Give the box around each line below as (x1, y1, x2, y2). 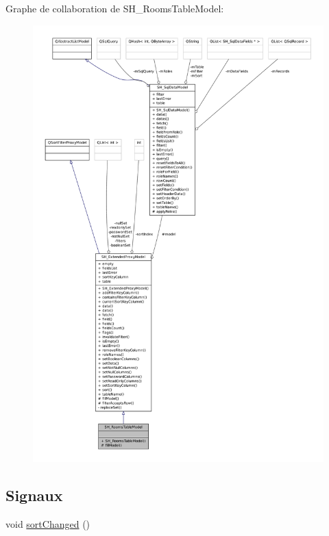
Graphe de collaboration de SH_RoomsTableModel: (5, 1, 224, 15)
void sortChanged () (5, 516, 90, 531)
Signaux (5, 485, 63, 506)
